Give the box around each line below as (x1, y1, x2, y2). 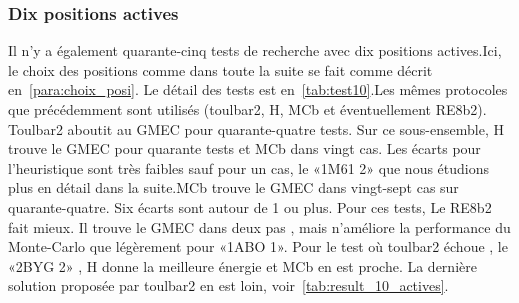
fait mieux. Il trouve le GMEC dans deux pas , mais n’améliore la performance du (8, 216, 511, 237)
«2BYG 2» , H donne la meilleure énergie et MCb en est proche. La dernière (8, 255, 477, 276)
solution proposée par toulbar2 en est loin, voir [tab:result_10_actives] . (8, 275, 449, 296)
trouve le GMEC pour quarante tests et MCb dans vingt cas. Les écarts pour (8, 138, 481, 159)
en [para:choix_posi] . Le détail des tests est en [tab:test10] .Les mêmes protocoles (8, 79, 508, 100)
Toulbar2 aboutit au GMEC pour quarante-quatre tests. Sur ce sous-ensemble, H (8, 118, 504, 139)
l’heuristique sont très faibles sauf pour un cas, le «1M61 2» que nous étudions (8, 157, 490, 178)
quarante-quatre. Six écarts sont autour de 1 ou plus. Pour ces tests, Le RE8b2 (8, 196, 492, 217)
